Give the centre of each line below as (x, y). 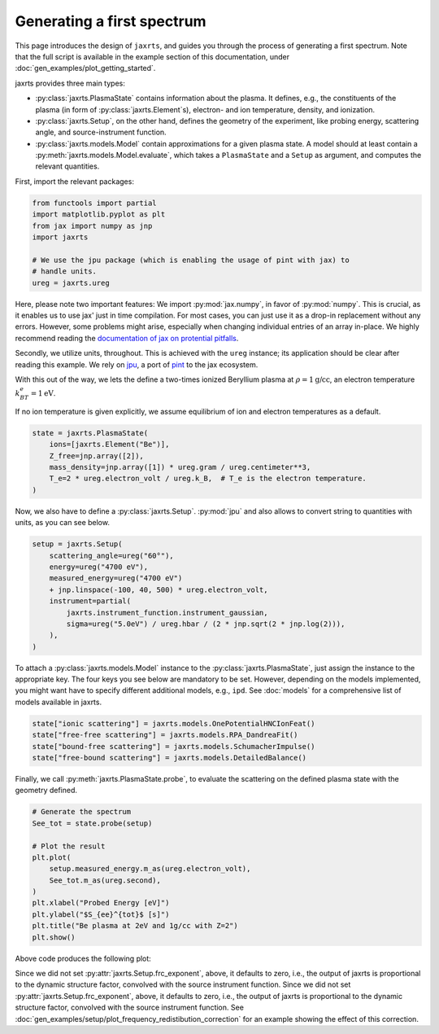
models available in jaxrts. (58, 702)
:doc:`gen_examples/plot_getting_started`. (85, 68)
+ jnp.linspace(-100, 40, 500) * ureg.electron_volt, (159, 589)
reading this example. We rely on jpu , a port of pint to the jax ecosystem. (137, 364)
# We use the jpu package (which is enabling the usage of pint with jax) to (191, 260)
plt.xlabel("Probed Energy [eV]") (101, 903)
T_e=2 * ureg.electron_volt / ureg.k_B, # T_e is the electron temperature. (208, 479)
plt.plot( (52, 857)
